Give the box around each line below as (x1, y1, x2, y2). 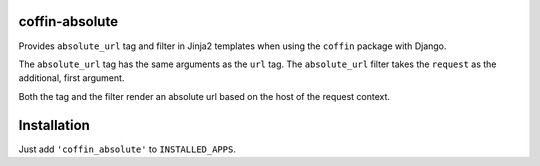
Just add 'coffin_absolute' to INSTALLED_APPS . (18, 143, 237, 155)
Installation (18, 116, 90, 134)
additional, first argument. (18, 72, 125, 84)
